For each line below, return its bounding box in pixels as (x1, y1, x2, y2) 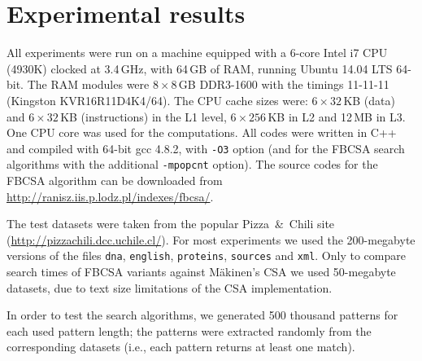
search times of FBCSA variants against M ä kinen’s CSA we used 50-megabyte (7, 263, 396, 280)
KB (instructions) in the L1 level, (60, 108, 227, 125)
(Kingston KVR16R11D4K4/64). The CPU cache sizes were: (7, 91, 308, 108)
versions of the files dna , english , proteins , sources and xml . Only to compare (7, 247, 406, 264)
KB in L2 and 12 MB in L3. (268, 108, 406, 125)
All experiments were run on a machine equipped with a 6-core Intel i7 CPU (7, 44, 388, 61)
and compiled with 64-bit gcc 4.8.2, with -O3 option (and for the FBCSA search (7, 139, 405, 156)
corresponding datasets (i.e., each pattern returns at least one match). (7, 338, 355, 355)
